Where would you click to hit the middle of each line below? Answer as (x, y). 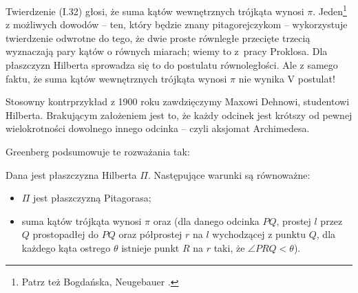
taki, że (229, 247)
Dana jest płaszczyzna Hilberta (71, 174)
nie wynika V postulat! (287, 78)
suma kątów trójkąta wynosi (82, 220)
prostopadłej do (65, 234)
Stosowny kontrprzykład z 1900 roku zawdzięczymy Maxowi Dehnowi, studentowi (178, 101)
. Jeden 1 (330, 10)
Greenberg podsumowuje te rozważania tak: (98, 151)
